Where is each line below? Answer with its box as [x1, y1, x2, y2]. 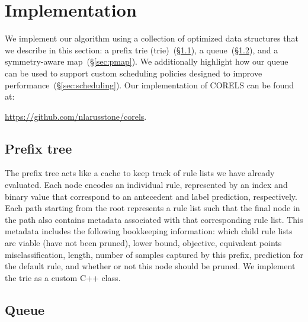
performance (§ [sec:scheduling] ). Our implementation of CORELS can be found [5, 78, 294, 91]
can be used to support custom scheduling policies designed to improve [5, 66, 262, 79]
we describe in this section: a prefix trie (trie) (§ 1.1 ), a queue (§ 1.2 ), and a [5, 43, 278, 56]
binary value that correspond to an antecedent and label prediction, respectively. [5, 190, 297, 202]
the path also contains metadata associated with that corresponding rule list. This [5, 213, 303, 225]
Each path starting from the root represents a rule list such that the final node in [5, 202, 300, 214]
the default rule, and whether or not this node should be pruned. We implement [5, 260, 296, 272]
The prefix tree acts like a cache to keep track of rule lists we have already [5, 167, 275, 179]
